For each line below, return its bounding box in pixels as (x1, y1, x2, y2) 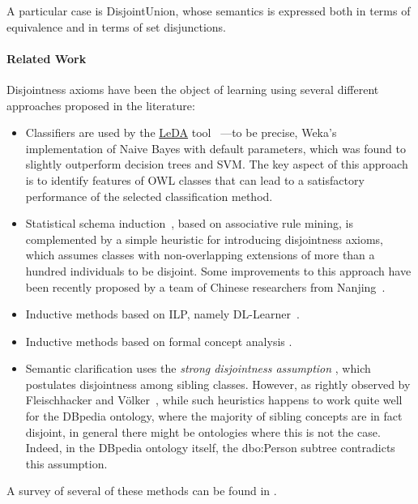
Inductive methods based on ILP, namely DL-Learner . (25, 305, 300, 322)
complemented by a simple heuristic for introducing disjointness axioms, (25, 230, 383, 247)
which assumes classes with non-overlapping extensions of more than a (25, 246, 375, 263)
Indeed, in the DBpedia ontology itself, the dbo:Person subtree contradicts (25, 439, 395, 456)
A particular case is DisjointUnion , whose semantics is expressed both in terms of (6, 2, 411, 19)
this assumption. (25, 455, 108, 472)
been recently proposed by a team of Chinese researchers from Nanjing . (25, 278, 386, 295)
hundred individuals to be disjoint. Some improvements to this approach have (25, 262, 412, 279)
